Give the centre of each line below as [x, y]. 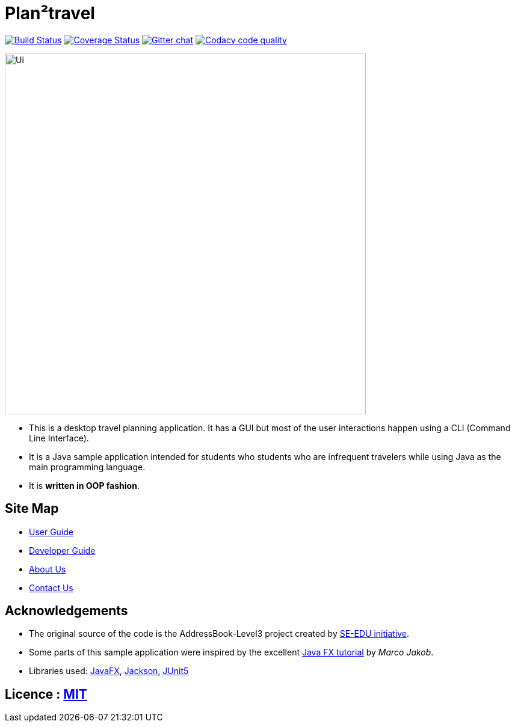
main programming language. [87, 467]
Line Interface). [59, 438]
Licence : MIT [46, 694]
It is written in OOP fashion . [84, 485]
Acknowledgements [66, 611]
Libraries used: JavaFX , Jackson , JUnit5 [109, 671]
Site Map [32, 509]
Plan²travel [50, 13]
